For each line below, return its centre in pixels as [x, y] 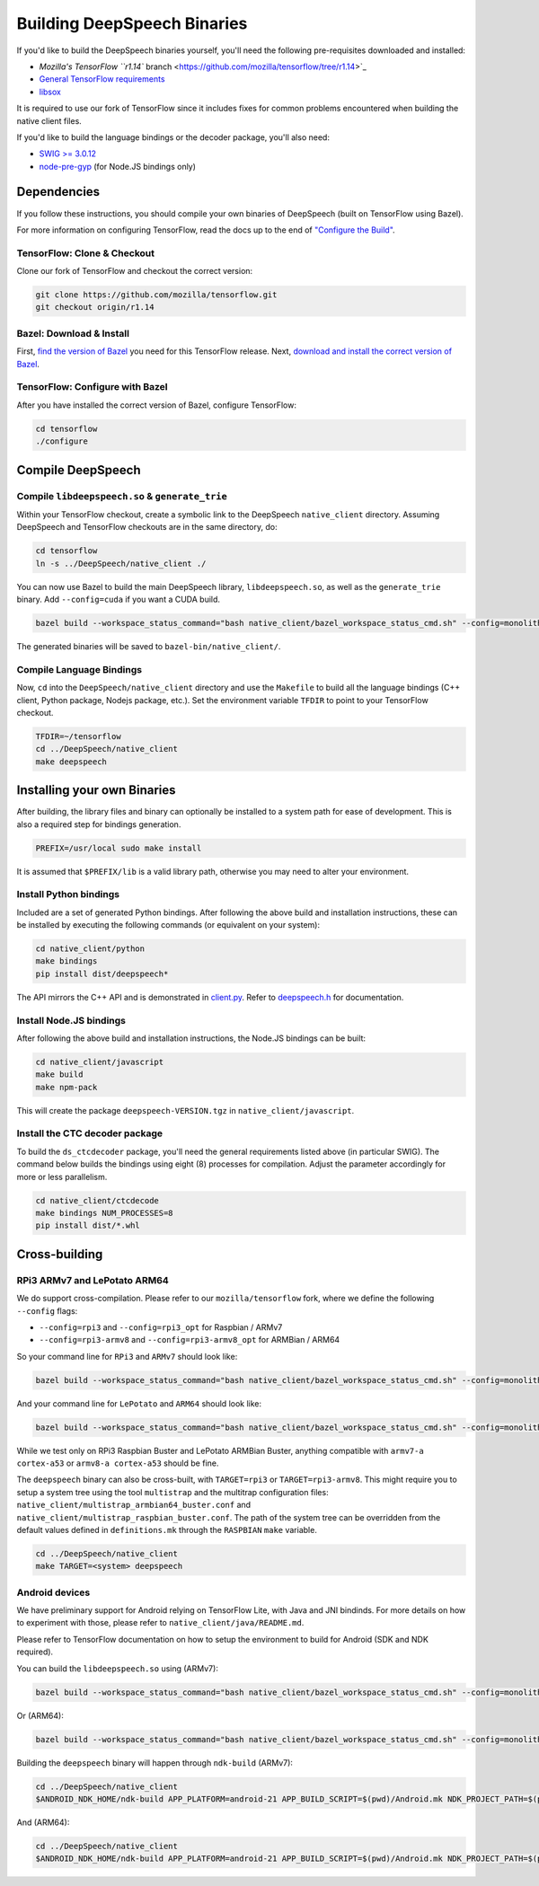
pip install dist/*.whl [88, 1225]
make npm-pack [66, 1087]
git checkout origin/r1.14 [95, 307]
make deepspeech [71, 762]
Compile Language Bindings [80, 669]
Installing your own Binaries [96, 790]
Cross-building [60, 1254]
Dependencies [58, 192]
